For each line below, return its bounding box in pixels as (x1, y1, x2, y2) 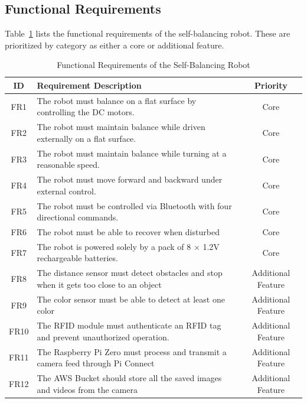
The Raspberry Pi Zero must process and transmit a (37, 345, 227, 357)
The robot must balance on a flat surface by (37, 94, 197, 106)
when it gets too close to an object (37, 278, 162, 290)
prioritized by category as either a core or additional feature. (5, 38, 224, 51)
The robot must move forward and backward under (37, 173, 223, 186)
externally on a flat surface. (37, 132, 136, 144)
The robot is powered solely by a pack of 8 (37, 240, 191, 252)
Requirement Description (37, 79, 142, 91)
